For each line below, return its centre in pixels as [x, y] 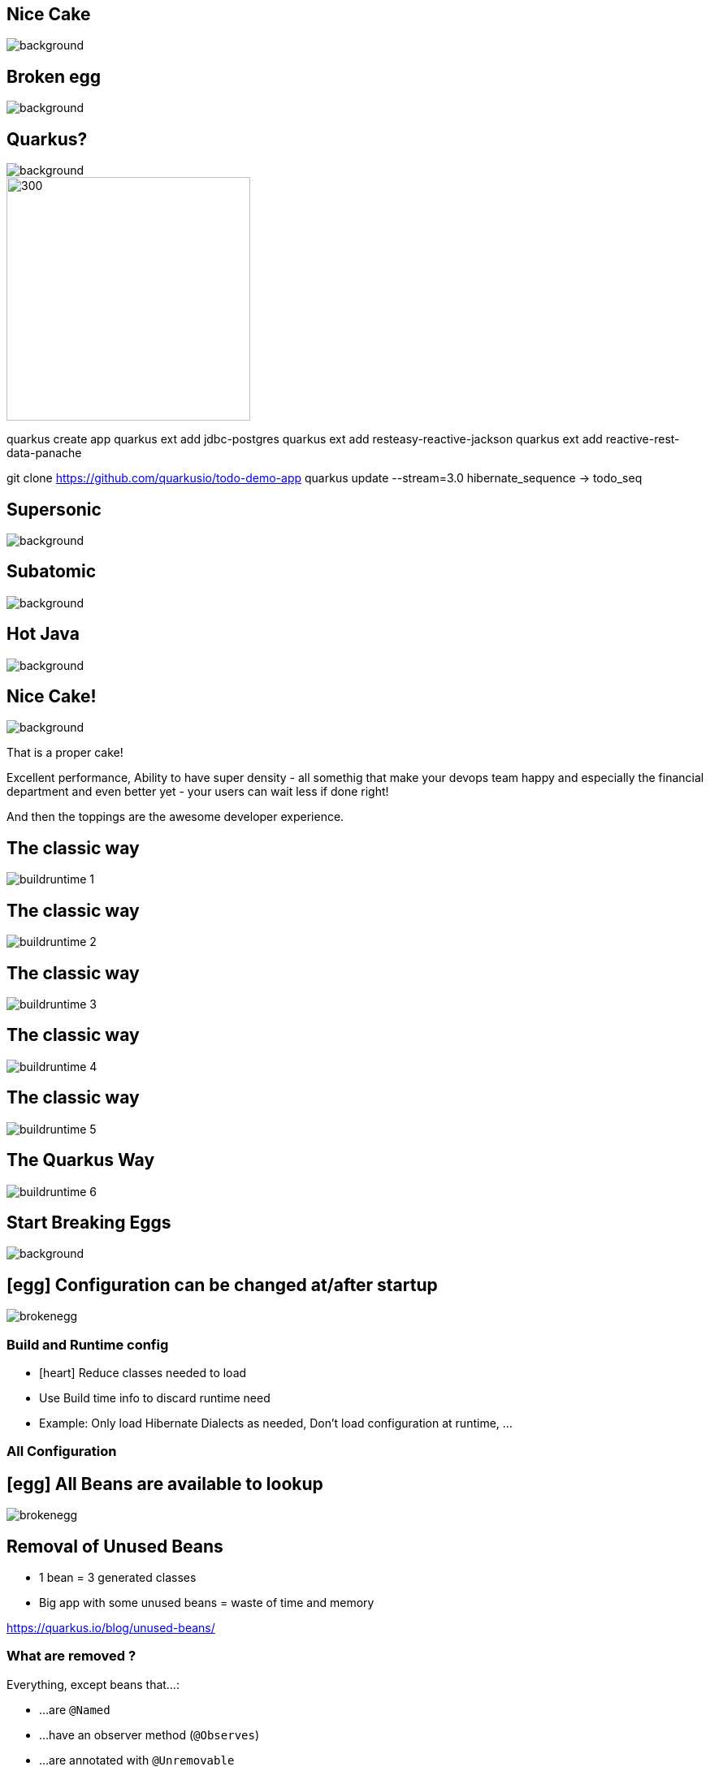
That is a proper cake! [65, 753]
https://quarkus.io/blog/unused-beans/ [111, 1628]
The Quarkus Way [81, 1160]
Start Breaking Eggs [89, 1222]
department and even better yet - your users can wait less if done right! [198, 792]
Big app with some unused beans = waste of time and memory [207, 1603]
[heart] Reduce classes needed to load [143, 1372]
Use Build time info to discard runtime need [155, 1397]
